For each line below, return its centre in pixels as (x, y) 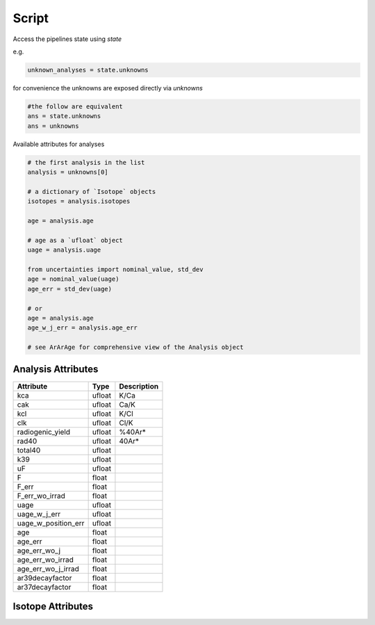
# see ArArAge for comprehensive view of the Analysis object (135, 347)
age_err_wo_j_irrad (48, 569)
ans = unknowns (53, 126)
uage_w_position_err (51, 523)
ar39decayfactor (44, 578)
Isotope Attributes (53, 606)
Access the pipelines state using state (67, 39)
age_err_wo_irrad (45, 560)
